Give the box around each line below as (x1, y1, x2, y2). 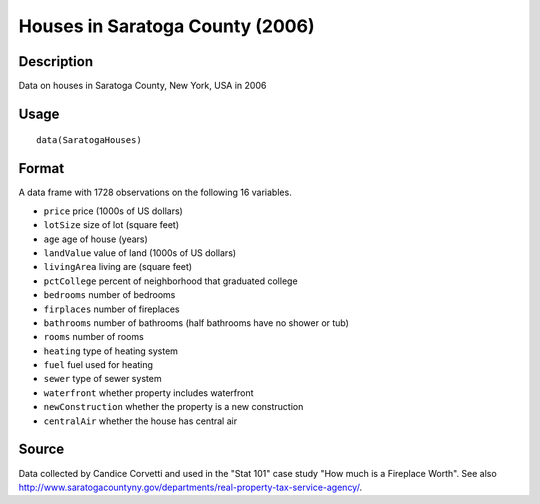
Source (18, 441, 65, 458)
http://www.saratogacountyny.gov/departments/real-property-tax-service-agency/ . (18, 481, 363, 493)
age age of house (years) (43, 233, 149, 245)
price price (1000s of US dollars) (43, 205, 184, 217)
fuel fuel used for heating (43, 359, 154, 371)
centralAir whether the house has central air (43, 415, 238, 427)
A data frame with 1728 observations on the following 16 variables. (18, 186, 292, 199)
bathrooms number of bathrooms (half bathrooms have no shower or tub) (43, 316, 350, 329)
